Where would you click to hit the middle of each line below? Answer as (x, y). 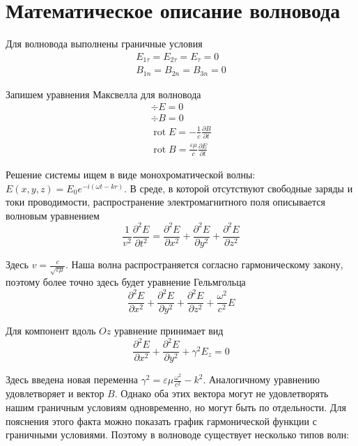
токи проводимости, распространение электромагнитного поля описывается (166, 202)
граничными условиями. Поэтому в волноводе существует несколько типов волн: (178, 435)
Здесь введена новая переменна (72, 379)
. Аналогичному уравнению (261, 379)
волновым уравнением (53, 215)
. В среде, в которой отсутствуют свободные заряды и (239, 188)
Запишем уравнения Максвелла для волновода (103, 94)
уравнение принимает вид (169, 331)
